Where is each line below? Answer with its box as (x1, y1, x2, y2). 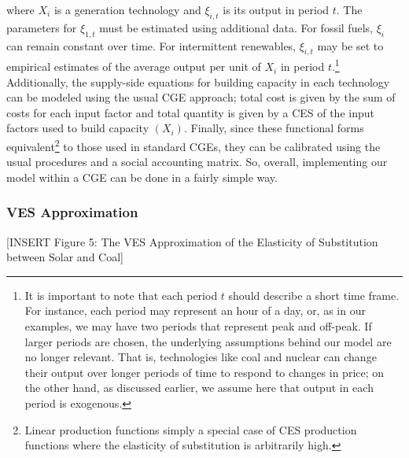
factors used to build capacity (6, 120, 149, 136)
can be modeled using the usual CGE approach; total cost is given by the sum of (6, 89, 396, 105)
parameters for (6, 19, 77, 35)
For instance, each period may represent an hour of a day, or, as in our (24, 302, 366, 319)
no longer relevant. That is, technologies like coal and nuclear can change (24, 349, 377, 365)
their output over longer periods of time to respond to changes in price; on (24, 364, 385, 380)
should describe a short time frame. (228, 286, 400, 303)
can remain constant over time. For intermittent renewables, (6, 37, 297, 54)
